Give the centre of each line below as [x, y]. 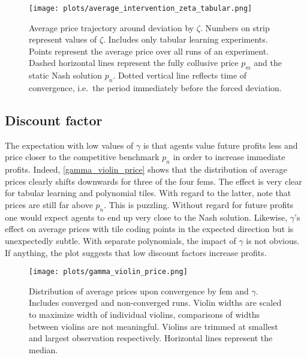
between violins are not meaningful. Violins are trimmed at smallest [153, 326]
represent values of [63, 39]
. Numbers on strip [235, 27]
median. [43, 349]
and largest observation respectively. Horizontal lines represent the [151, 338]
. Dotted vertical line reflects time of [180, 75]
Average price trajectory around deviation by [112, 27]
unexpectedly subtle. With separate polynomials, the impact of [121, 240]
